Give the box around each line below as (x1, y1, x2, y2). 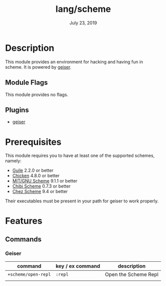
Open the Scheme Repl (105, 271, 159, 278)
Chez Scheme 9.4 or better (12, 189, 68, 194)
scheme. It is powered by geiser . (5, 64, 72, 70)
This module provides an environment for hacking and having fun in (5, 58, 143, 65)
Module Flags (5, 78, 48, 87)
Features (5, 215, 43, 227)
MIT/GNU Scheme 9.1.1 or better (12, 178, 78, 184)
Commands (5, 235, 42, 243)
